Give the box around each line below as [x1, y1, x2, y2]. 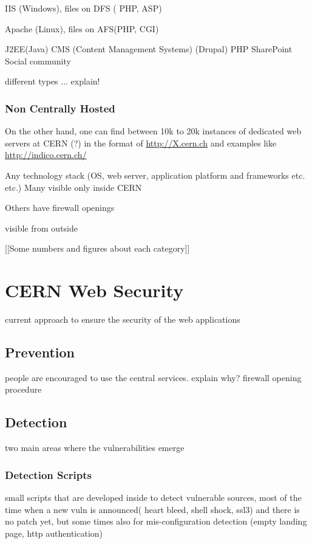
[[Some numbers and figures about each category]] [5, 242, 190, 255]
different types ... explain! [5, 75, 100, 88]
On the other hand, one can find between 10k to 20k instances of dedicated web [5, 125, 302, 137]
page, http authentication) [5, 526, 103, 539]
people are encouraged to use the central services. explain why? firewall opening [5, 371, 302, 384]
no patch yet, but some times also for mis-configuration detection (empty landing [5, 515, 307, 528]
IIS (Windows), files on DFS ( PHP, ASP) [5, 2, 162, 14]
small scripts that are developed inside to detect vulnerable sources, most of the [5, 491, 302, 504]
